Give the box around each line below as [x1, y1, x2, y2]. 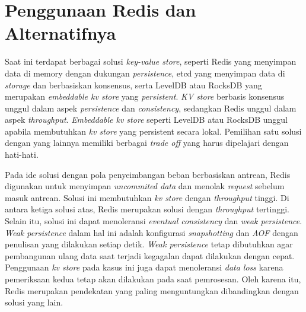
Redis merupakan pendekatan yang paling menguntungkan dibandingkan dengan [5, 284, 299, 297]
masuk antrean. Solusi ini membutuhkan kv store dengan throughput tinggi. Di [5, 191, 289, 203]
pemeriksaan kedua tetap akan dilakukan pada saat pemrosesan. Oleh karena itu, [5, 273, 301, 285]
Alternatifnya [5, 21, 116, 45]
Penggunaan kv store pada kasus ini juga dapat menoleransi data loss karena [5, 261, 283, 273]
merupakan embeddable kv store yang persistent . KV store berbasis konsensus [5, 90, 285, 103]
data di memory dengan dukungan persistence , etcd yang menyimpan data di [5, 66, 285, 79]
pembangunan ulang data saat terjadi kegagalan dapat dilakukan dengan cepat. [5, 249, 295, 262]
